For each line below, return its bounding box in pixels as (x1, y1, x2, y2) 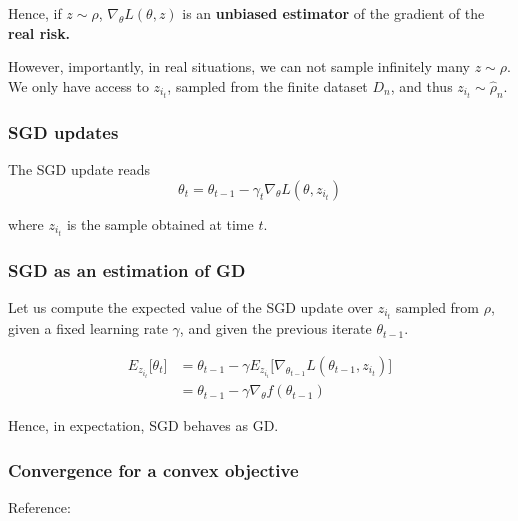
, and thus (390, 75, 453, 96)
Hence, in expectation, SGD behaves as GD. (8, 415, 279, 436)
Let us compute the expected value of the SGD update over (8, 297, 373, 317)
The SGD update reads (8, 159, 150, 180)
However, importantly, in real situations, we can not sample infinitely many (8, 56, 470, 77)
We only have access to (8, 75, 149, 96)
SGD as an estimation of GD (8, 257, 246, 282)
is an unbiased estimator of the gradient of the (182, 3, 485, 23)
